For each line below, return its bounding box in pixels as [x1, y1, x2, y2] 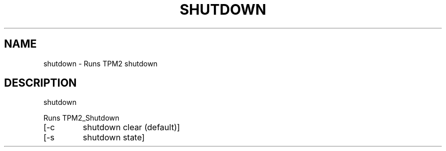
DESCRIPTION [4, 77, 77, 90]
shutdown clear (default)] [82, 122, 180, 133]
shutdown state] [82, 132, 145, 143]
